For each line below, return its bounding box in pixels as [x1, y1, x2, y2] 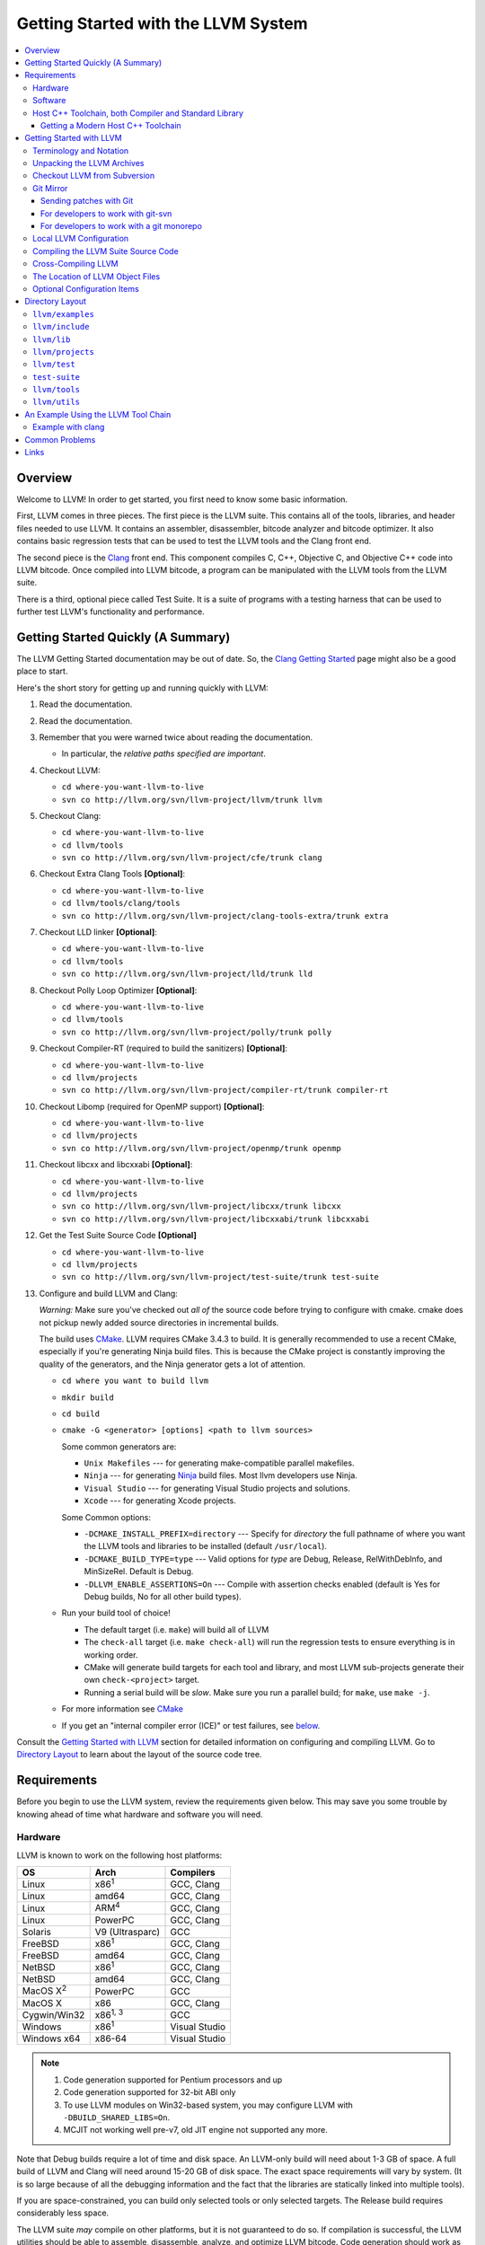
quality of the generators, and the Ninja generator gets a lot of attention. [39, 1359, 305, 1369]
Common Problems [24, 434, 96, 445]
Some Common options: [61, 1511, 152, 1522]
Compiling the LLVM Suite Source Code [32, 245, 179, 256]
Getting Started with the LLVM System [16, 13, 309, 33]
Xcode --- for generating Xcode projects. [84, 1495, 237, 1506]
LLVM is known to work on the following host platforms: [16, 1850, 223, 1861]
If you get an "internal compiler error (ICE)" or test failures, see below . [61, 1720, 321, 1730]
